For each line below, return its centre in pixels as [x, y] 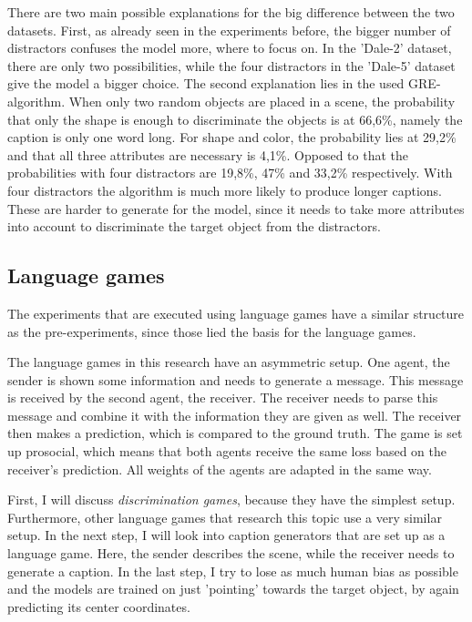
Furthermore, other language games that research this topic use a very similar [225, 517]
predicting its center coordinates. [99, 606]
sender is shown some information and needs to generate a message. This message [236, 379]
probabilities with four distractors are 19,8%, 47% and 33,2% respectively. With [230, 173]
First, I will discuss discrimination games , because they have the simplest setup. [231, 500]
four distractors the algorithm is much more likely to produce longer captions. [225, 190]
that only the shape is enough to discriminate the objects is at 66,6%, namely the [235, 119]
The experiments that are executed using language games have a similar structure [236, 313]
